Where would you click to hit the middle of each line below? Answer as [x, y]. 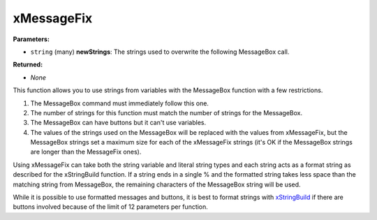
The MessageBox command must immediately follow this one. [120, 103]
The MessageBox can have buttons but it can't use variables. [118, 123]
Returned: [28, 65]
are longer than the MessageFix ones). [86, 152]
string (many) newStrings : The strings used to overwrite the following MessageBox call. [160, 52]
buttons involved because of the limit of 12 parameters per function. [111, 207]
